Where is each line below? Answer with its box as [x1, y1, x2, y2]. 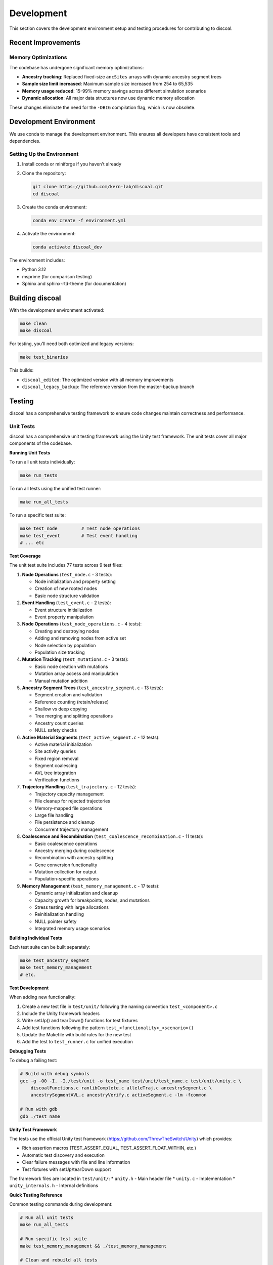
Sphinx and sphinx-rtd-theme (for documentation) [22, 280, 126, 286]
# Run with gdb [20, 1106, 58, 1112]
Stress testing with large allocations [34, 904, 109, 910]
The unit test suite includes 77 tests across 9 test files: [9, 562, 123, 568]
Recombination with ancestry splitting [34, 855, 113, 861]
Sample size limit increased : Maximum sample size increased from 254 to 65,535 [22, 81, 193, 87]
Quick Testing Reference [9, 1192, 63, 1198]
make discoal [20, 328, 53, 333]
